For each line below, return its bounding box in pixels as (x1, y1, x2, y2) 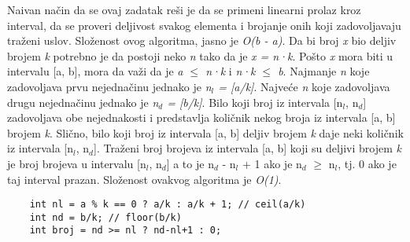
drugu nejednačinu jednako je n (7, 93, 159, 110)
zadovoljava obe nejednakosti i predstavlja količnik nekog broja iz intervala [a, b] (7, 109, 396, 126)
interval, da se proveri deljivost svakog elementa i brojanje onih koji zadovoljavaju (7, 16, 401, 33)
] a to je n (166, 155, 214, 171)
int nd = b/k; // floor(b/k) (29, 211, 182, 223)
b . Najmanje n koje (278, 63, 370, 79)
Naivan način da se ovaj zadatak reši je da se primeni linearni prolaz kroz (7, 2, 361, 17)
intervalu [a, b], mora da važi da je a (7, 63, 183, 79)
